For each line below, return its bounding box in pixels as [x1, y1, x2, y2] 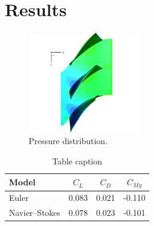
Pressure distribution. [29, 135, 108, 147]
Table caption [52, 155, 103, 167]
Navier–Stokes [9, 206, 61, 219]
